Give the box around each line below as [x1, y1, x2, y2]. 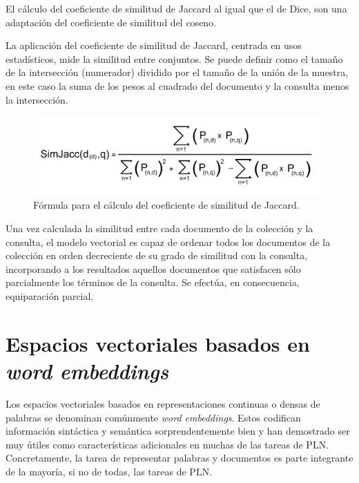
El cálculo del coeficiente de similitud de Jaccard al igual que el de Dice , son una [6, 1, 347, 15]
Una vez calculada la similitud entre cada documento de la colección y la [6, 221, 313, 236]
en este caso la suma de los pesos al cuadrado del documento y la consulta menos [6, 78, 349, 93]
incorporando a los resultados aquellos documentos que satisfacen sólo [6, 261, 301, 276]
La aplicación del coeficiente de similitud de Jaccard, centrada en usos [6, 38, 302, 53]
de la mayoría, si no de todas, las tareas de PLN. [6, 464, 213, 478]
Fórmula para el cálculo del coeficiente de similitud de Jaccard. [33, 198, 300, 212]
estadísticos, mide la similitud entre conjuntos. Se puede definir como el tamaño [6, 51, 343, 66]
